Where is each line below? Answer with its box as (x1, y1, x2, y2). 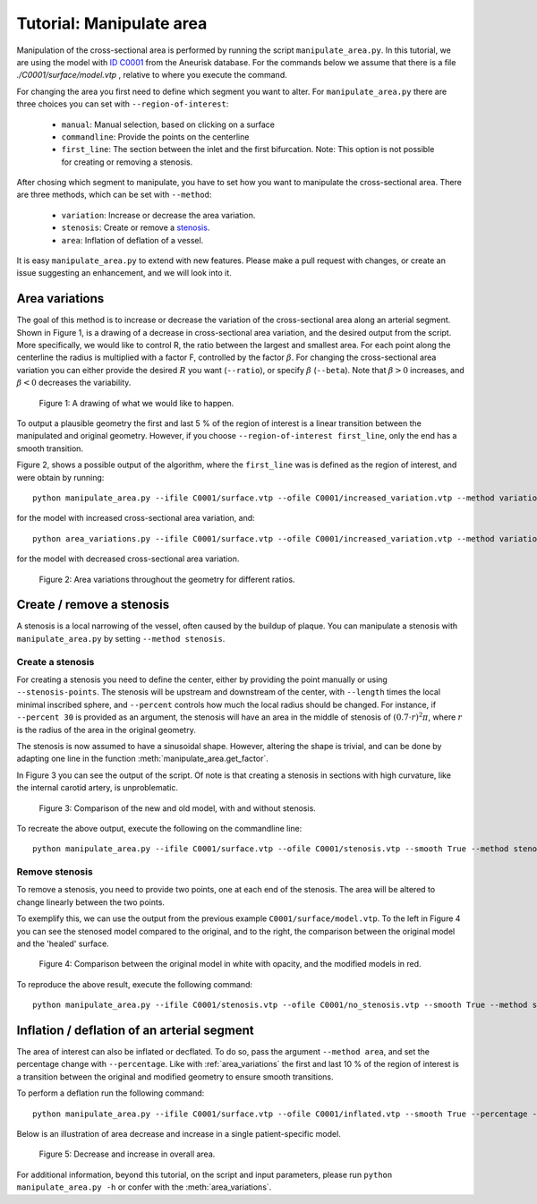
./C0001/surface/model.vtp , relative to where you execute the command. (16, 70, 287, 81)
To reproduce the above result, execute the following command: (16, 978, 253, 989)
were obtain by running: (16, 472, 105, 482)
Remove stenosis (16, 866, 93, 878)
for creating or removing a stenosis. (61, 157, 193, 167)
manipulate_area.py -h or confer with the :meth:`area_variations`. (16, 1182, 272, 1192)
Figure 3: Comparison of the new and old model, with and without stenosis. (38, 802, 317, 814)
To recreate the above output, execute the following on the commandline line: (16, 823, 303, 833)
